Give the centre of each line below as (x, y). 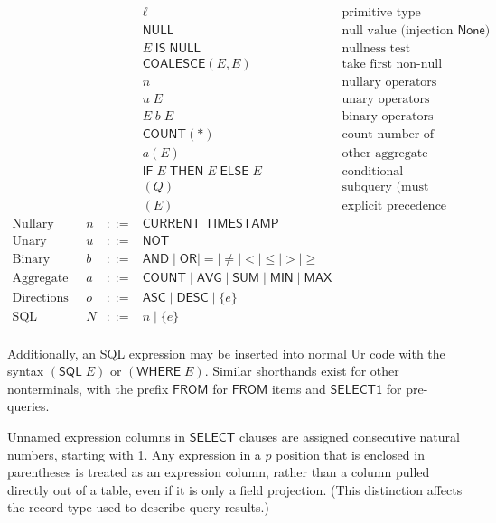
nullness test (376, 49)
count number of (388, 135)
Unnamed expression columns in (97, 436)
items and (299, 388)
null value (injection (398, 31)
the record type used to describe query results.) (138, 507)
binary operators (388, 117)
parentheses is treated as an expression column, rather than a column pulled (219, 472)
